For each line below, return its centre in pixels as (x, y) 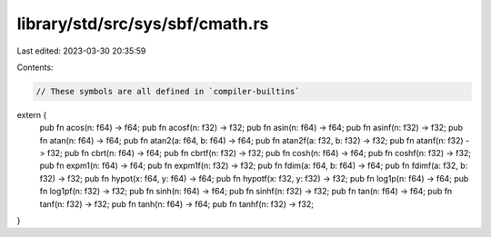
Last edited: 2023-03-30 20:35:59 (81, 51)
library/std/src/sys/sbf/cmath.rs (143, 24)
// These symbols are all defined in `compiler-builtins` (168, 91)
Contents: (35, 67)
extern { (32, 114)
